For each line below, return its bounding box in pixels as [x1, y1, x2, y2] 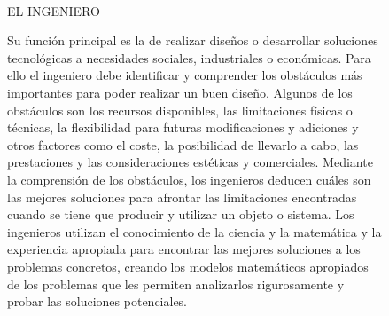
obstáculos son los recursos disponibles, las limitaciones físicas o [7, 100, 353, 119]
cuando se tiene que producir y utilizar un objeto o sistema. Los [7, 205, 354, 224]
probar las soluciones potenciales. [7, 292, 187, 311]
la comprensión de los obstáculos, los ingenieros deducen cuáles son [7, 170, 371, 188]
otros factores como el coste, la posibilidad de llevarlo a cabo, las [7, 135, 359, 154]
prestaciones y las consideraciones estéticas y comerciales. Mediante [7, 153, 373, 171]
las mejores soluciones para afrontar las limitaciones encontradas [7, 187, 357, 206]
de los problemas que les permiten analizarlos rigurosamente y [7, 274, 345, 293]
